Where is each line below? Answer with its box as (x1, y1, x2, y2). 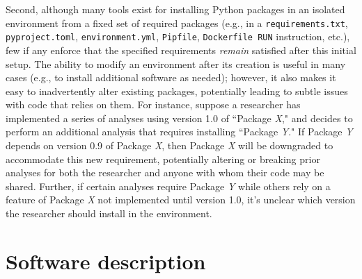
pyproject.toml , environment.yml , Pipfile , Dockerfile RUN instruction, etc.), (6, 29, 350, 44)
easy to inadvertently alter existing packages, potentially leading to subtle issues (6, 83, 348, 98)
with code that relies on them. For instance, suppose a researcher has (6, 97, 301, 112)
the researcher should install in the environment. (6, 206, 212, 221)
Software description (6, 246, 206, 275)
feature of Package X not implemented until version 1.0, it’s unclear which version (6, 192, 356, 207)
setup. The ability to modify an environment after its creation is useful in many (6, 56, 346, 71)
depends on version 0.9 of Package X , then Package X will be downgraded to (6, 138, 333, 153)
